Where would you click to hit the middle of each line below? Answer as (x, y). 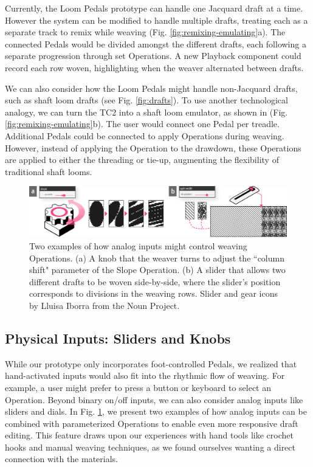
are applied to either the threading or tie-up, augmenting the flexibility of (142, 160)
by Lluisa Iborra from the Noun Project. (105, 305)
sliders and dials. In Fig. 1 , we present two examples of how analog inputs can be (156, 411)
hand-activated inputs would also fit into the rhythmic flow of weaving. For (145, 375)
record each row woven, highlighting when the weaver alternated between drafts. (154, 67)
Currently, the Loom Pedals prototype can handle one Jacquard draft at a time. (154, 8)
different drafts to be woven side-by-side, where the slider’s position (155, 281)
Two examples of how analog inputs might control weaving (138, 245)
